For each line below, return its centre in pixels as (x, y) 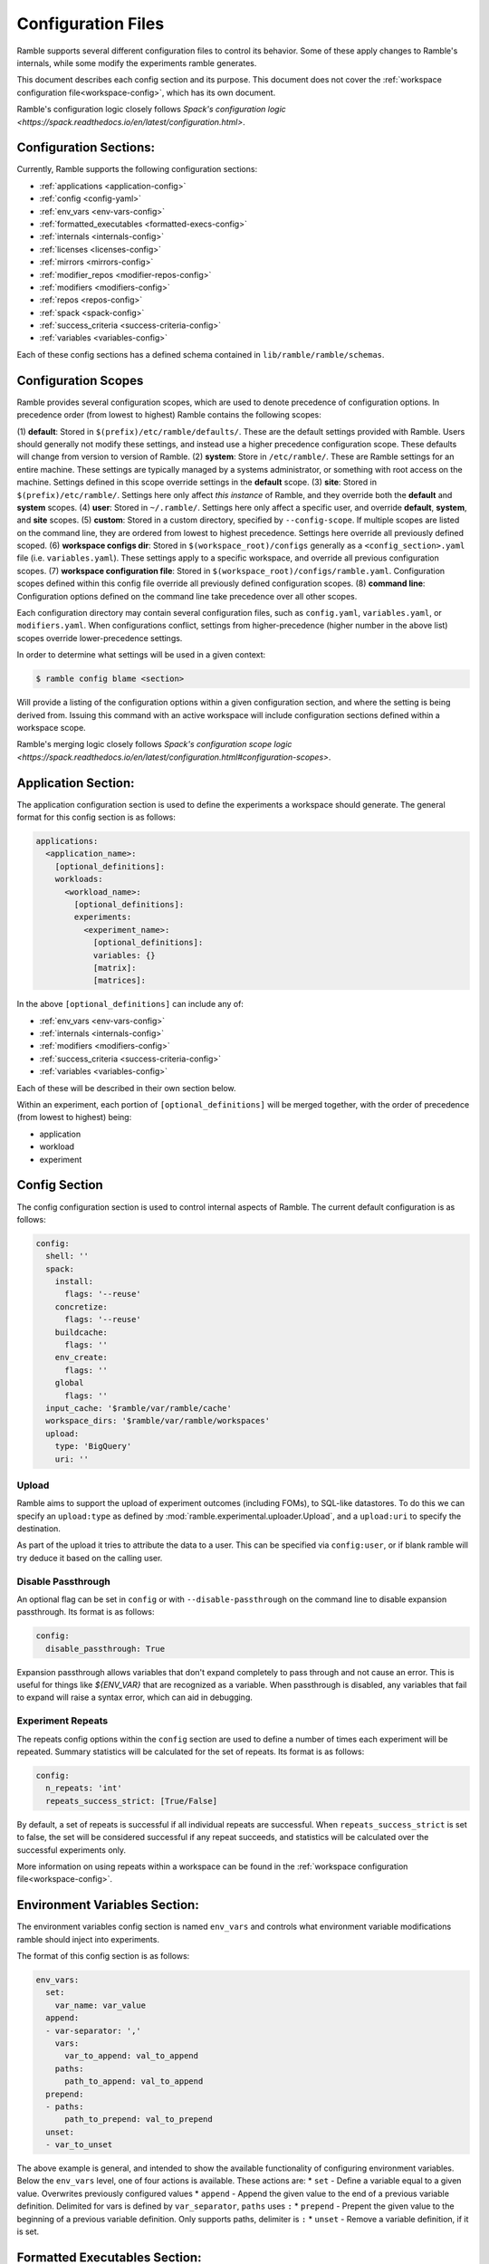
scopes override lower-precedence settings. (100, 638)
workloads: (79, 879)
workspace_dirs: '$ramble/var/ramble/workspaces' (158, 1421)
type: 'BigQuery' (93, 1446)
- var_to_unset (79, 2145)
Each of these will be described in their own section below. (126, 1088)
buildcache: (81, 1332)
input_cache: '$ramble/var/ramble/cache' (139, 1408)
